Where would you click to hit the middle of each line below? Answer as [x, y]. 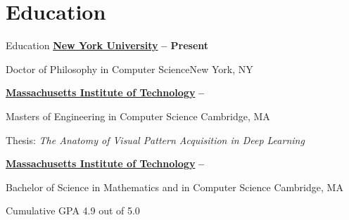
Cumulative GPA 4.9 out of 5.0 [73, 211]
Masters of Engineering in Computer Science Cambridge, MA [138, 116]
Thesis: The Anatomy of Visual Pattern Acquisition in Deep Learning [155, 140]
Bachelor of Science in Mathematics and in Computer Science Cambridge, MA [174, 187]
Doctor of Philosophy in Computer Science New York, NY [129, 69]
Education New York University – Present [107, 45]
